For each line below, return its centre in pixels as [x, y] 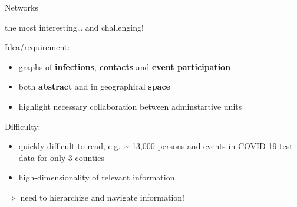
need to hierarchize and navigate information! [102, 197]
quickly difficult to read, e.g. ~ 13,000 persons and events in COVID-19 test [156, 146]
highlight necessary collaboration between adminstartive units [130, 106]
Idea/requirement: [37, 47]
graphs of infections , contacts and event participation [125, 66]
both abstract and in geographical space [94, 86]
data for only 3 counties [61, 157]
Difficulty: [23, 126]
